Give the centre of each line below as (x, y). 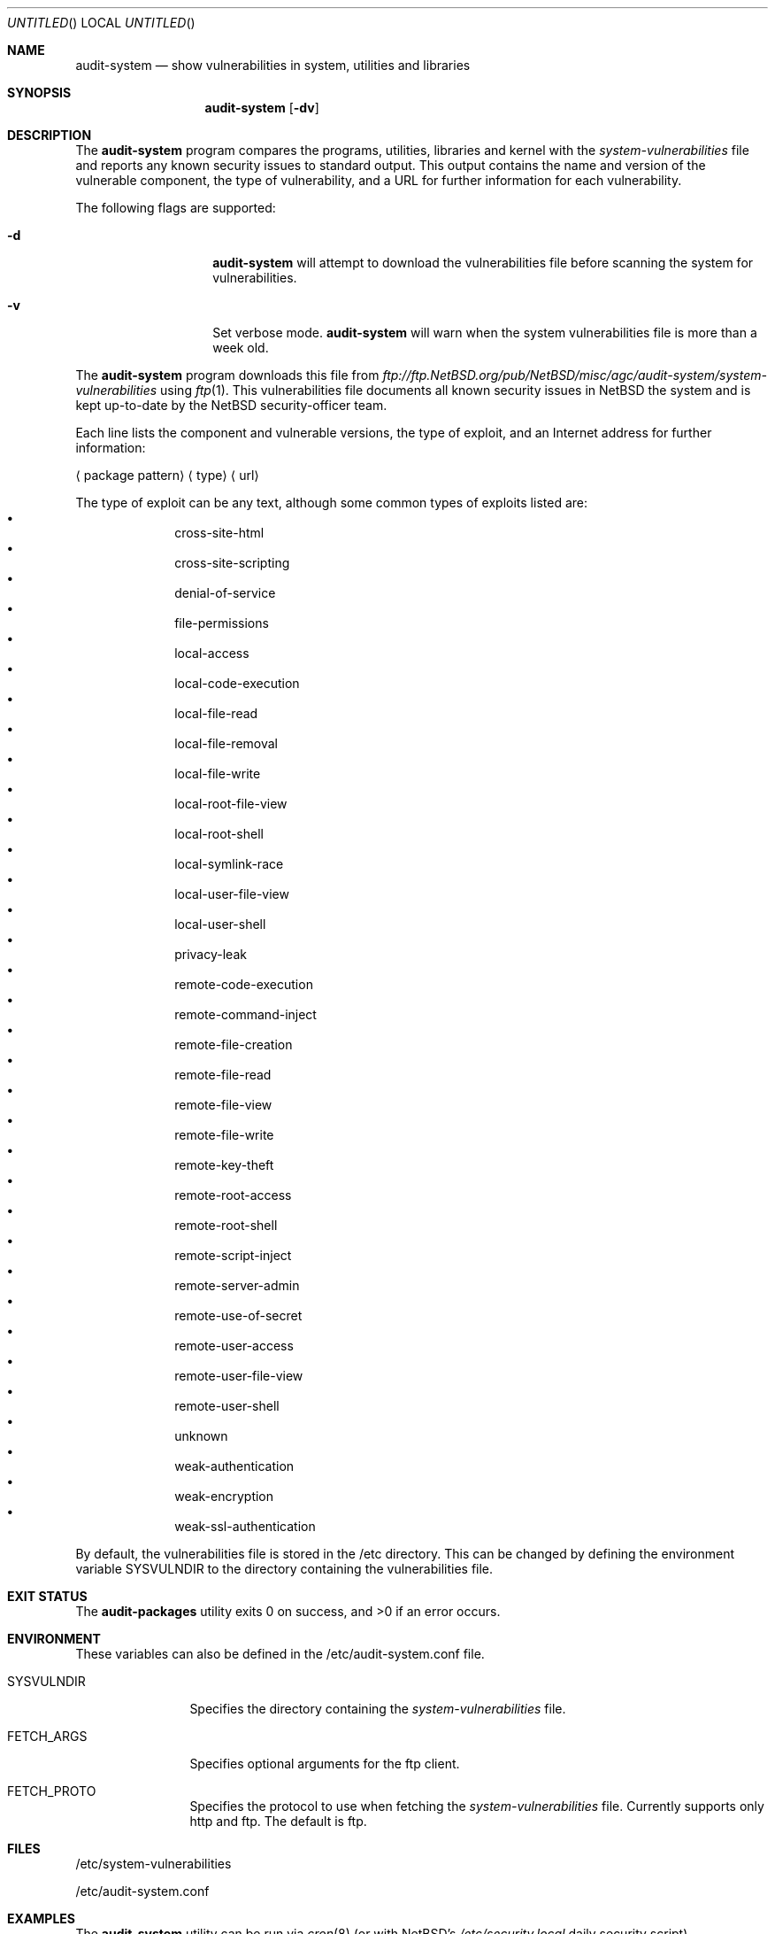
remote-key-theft (224, 1165)
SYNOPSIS (39, 93)
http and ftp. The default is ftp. (278, 1821)
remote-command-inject (246, 1014)
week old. (241, 348)
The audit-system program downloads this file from (227, 375)
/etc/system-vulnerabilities (153, 1864)
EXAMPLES (41, 1919)
